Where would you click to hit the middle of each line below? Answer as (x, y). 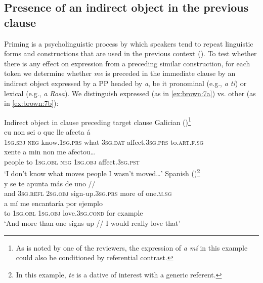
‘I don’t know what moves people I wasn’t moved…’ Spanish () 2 (102, 173)
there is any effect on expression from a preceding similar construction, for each (127, 63)
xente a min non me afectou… (50, 152)
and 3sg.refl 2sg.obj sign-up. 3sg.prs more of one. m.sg (88, 193)
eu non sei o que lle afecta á (47, 132)
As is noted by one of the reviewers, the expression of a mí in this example (132, 247)
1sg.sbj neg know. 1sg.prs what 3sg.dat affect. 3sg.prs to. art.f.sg (104, 141)
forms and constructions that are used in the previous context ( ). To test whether (130, 53)
